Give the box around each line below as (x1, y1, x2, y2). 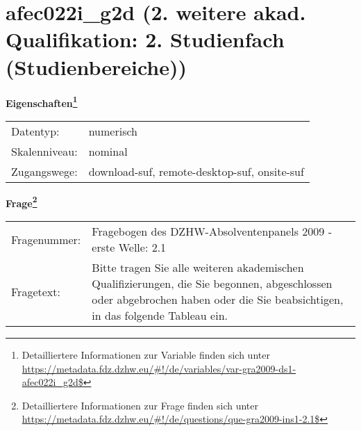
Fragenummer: (11, 231, 81, 247)
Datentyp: (11, 122, 60, 139)
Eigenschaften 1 (6, 93, 78, 110)
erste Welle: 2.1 (92, 239, 167, 255)
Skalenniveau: (11, 143, 78, 159)
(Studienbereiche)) (6, 52, 187, 81)
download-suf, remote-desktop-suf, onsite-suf (88, 163, 304, 179)
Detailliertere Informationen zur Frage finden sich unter (22, 398, 259, 412)
